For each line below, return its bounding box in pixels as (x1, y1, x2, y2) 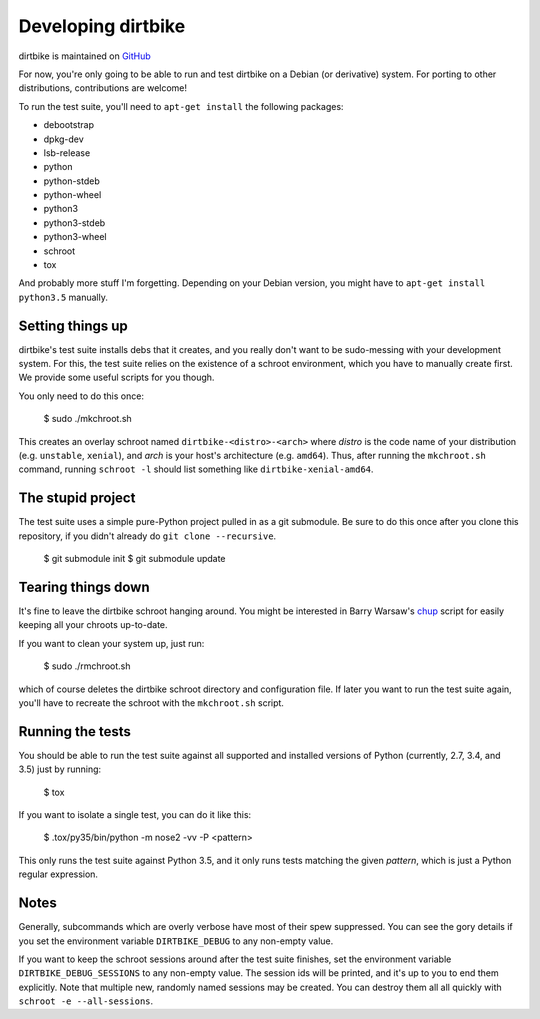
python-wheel (43, 189, 102, 201)
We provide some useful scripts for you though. (18, 371, 215, 384)
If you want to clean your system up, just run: (18, 637, 205, 649)
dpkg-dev (43, 133, 84, 145)
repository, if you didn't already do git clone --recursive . (18, 530, 277, 542)
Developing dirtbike (18, 15, 186, 37)
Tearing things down (18, 578, 150, 595)
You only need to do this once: (18, 390, 145, 402)
